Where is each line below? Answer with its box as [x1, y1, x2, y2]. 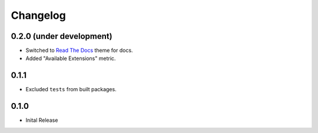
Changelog [11, 9, 66, 22]
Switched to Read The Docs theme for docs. [25, 47, 133, 54]
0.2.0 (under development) [11, 31, 112, 41]
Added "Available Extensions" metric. [25, 55, 116, 62]
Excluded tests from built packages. [25, 86, 117, 93]
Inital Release [25, 117, 58, 124]
